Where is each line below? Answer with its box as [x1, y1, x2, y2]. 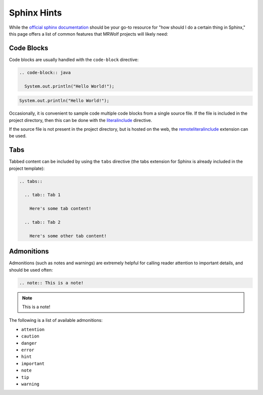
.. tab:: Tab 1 [24, 192, 61, 197]
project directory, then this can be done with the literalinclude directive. [9, 117, 152, 123]
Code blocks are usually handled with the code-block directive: [9, 57, 139, 62]
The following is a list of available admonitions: [9, 317, 103, 323]
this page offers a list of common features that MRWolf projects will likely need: [9, 31, 168, 37]
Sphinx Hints [9, 7, 62, 18]
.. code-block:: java [19, 70, 71, 75]
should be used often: [9, 267, 53, 273]
